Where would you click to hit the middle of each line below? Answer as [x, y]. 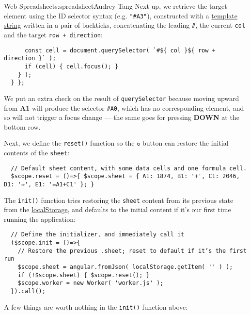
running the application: [40, 219]
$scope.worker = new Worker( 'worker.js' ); [91, 283]
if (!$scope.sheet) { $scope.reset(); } [84, 275]
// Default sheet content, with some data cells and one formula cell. [129, 168]
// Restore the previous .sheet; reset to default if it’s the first [132, 251]
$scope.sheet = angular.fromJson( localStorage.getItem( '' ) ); [125, 267]
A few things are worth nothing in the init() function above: [96, 307]
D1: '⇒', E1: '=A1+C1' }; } [49, 184]
